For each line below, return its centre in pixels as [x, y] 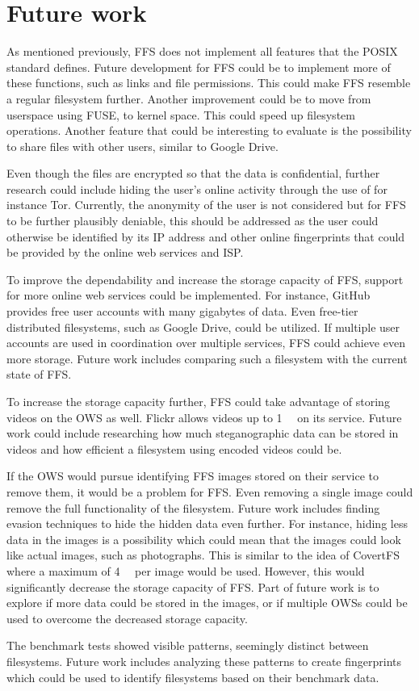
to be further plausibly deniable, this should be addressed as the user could [193, 221]
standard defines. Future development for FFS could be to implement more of [199, 67]
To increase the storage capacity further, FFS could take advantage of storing [198, 401]
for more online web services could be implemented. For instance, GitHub [189, 295]
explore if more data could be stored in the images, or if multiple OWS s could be [207, 603]
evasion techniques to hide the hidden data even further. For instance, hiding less [207, 523]
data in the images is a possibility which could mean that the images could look [204, 539]
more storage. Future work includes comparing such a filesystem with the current [207, 358]
